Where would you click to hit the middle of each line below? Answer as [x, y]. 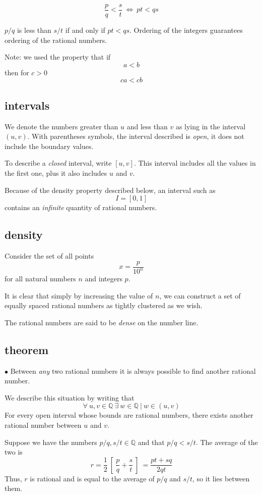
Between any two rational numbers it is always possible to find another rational [133, 370]
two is [14, 452]
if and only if [85, 30]
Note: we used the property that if [58, 57]
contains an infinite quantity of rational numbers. [81, 207]
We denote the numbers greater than [61, 126]
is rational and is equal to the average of [92, 478]
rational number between [43, 425]
